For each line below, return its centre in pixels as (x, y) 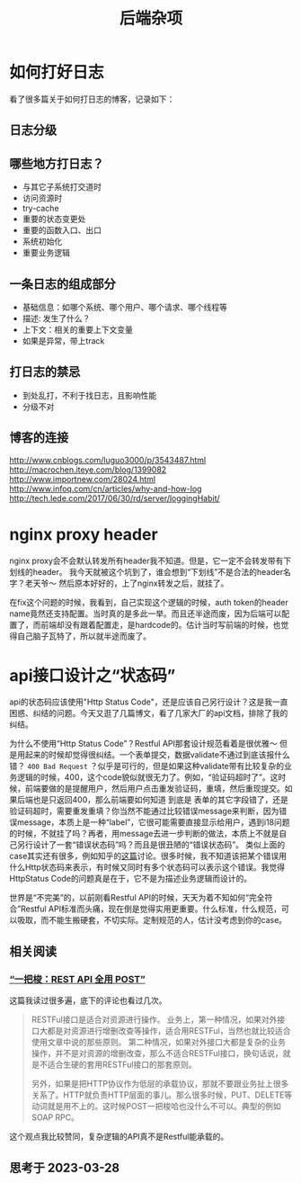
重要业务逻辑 (46, 253)
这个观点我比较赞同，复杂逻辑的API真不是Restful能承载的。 (119, 1137)
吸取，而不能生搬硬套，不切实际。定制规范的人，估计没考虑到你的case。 (152, 920)
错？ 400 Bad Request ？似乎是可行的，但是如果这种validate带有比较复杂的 (147, 766)
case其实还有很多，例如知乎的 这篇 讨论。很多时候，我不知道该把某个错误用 (148, 856)
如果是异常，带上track (63, 341)
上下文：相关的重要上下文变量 (77, 329)
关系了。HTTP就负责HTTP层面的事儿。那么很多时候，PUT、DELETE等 (162, 1095)
